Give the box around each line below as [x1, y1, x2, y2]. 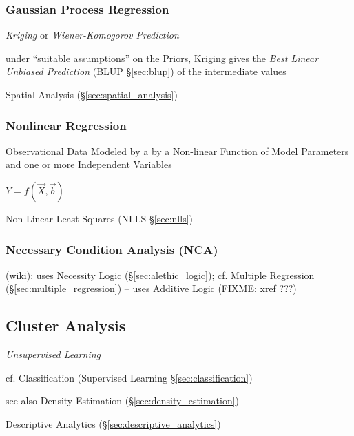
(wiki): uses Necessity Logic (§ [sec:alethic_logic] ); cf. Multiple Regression [6, 267, 315, 282]
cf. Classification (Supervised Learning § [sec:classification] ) [6, 370, 253, 384]
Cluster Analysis [6, 315, 126, 336]
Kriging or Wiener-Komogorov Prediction [6, 28, 179, 42]
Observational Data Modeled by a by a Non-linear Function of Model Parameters [6, 143, 349, 158]
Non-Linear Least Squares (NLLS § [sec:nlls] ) [6, 211, 194, 225]
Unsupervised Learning [6, 347, 101, 362]
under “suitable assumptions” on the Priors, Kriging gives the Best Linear [6, 50, 319, 65]
